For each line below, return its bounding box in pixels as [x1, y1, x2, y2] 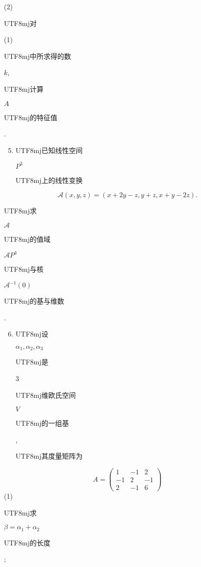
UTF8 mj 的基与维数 [4, 296, 64, 306]
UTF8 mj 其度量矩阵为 [15, 451, 83, 461]
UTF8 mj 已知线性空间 [15, 145, 83, 155]
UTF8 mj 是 [15, 357, 49, 367]
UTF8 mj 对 [4, 18, 37, 28]
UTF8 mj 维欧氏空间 [15, 389, 76, 400]
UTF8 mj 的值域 [4, 234, 50, 244]
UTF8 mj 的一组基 [15, 418, 69, 428]
